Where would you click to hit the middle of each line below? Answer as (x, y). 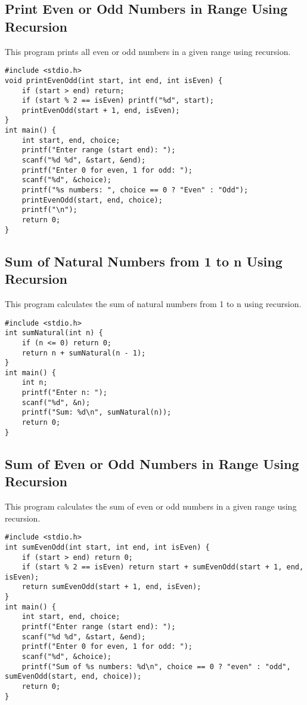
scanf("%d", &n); (56, 402)
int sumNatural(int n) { (54, 333)
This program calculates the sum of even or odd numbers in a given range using (151, 506)
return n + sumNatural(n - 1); (84, 353)
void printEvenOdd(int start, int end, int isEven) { (114, 80)
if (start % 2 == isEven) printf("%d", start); (118, 101)
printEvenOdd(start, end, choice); (92, 200)
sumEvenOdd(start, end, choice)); (73, 677)
